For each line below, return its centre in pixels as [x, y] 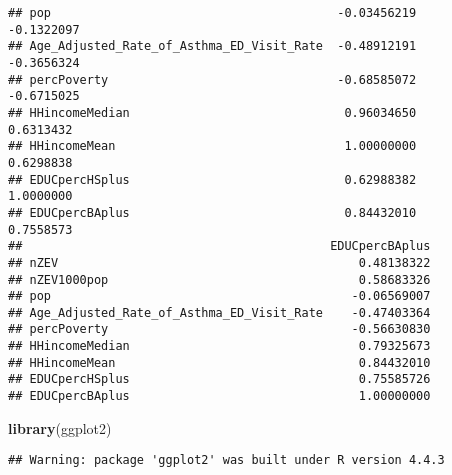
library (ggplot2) [60, 427]
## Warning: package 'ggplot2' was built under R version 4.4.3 [226, 460]
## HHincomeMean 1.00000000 [212, 146]
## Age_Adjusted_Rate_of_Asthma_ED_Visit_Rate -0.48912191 [212, 46]
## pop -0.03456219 [212, 13]
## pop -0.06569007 [219, 296]
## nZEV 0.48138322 [219, 262]
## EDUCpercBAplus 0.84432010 [212, 212]
